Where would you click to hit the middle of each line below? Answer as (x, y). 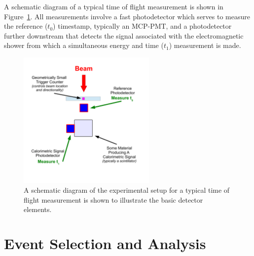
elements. (38, 209)
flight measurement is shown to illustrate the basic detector (113, 199)
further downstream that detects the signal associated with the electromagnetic (124, 35)
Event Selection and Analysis (105, 243)
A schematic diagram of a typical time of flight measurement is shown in (114, 6)
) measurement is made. (205, 45)
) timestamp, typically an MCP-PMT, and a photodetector (142, 26)
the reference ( (26, 26)
